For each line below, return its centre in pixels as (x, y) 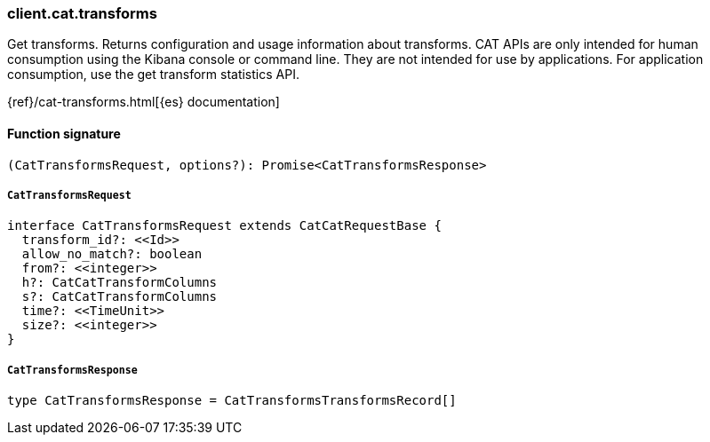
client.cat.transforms (82, 13)
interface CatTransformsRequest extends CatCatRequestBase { (224, 226)
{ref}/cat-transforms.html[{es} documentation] (144, 102)
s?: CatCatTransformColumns (120, 297)
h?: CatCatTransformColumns (120, 283)
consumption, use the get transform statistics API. (153, 75)
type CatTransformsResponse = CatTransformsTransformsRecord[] (232, 401)
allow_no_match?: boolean (112, 254)
